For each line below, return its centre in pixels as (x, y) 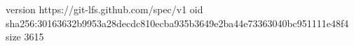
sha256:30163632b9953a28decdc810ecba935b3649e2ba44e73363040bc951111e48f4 (177, 23)
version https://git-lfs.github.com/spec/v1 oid (104, 9)
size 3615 (25, 37)
